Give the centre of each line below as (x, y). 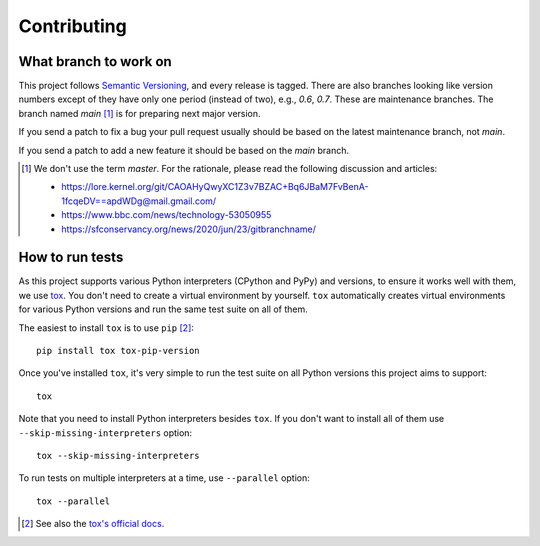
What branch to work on (95, 61)
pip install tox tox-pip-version (118, 351)
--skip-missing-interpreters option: (105, 432)
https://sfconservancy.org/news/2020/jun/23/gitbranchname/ (189, 229)
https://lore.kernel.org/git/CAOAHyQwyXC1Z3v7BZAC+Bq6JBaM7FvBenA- (215, 187)
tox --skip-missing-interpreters (118, 455)
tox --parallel (73, 501)
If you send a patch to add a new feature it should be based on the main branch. (184, 150)
